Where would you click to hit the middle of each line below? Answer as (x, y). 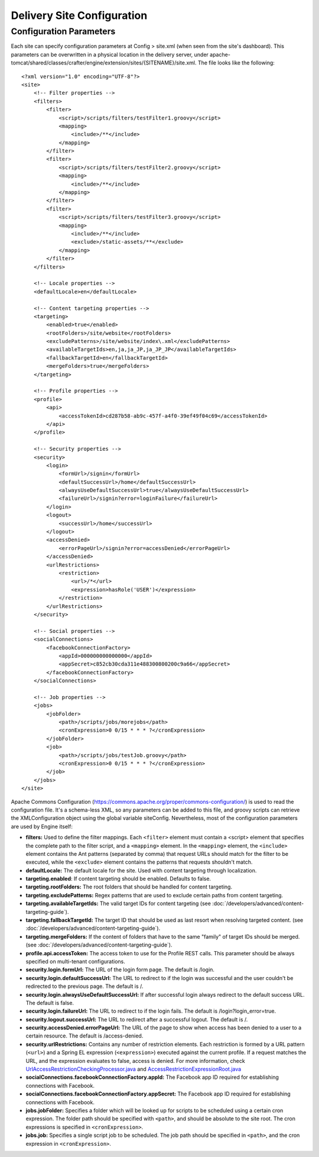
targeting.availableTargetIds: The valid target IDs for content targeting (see (118, 904)
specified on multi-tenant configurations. (75, 961)
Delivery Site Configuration (79, 15)
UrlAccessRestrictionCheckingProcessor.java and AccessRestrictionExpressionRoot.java (134, 1069)
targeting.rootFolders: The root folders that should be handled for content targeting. (129, 887)
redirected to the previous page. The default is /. (84, 986)
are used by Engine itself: (42, 826)
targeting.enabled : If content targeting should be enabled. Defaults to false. (118, 879)
